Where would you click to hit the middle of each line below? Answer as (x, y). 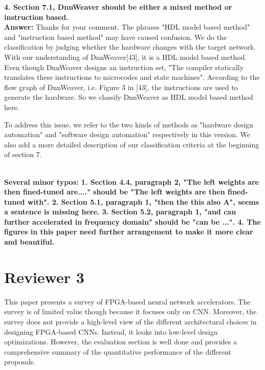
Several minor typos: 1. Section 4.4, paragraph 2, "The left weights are (131, 181)
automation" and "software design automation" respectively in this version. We (127, 134)
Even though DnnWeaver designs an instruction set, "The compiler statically (124, 67)
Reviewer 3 (44, 277)
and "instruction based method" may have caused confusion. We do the (116, 37)
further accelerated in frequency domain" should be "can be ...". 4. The (132, 221)
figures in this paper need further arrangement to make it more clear (129, 232)
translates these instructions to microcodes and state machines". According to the (132, 77)
